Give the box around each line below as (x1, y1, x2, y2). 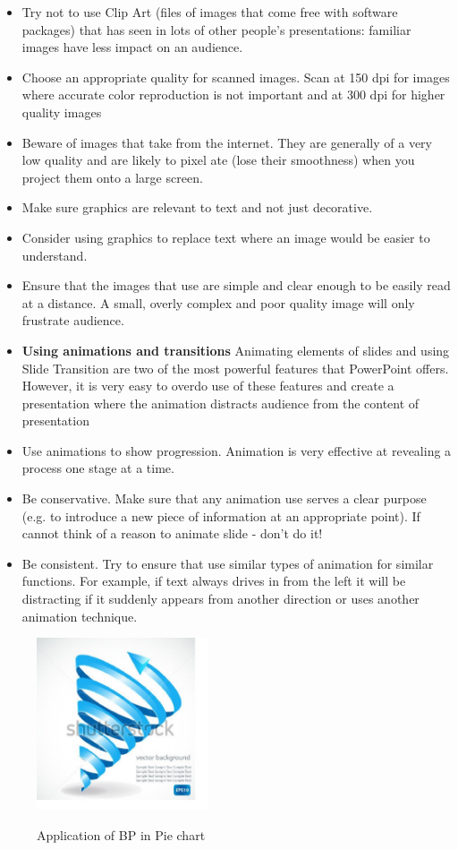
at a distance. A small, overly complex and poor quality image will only (21, 293, 415, 312)
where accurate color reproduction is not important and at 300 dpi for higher (21, 85, 445, 104)
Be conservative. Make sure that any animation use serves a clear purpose (21, 489, 427, 508)
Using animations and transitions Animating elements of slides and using (21, 340, 450, 359)
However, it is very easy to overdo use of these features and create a (21, 376, 394, 395)
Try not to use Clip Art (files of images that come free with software (21, 3, 398, 21)
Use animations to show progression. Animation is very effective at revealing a (21, 441, 452, 459)
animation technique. (21, 606, 138, 625)
